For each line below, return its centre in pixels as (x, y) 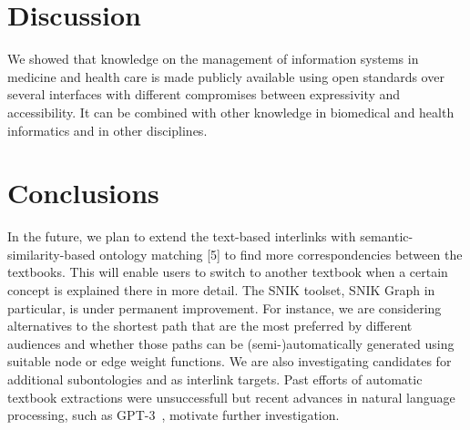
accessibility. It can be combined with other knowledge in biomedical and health (231, 112)
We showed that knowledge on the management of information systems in (213, 59)
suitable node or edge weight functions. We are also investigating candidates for (230, 361)
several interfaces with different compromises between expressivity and (204, 94)
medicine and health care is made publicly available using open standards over (226, 76)
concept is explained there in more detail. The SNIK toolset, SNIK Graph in (221, 290)
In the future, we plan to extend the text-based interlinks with (182, 236)
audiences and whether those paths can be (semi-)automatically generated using (231, 343)
